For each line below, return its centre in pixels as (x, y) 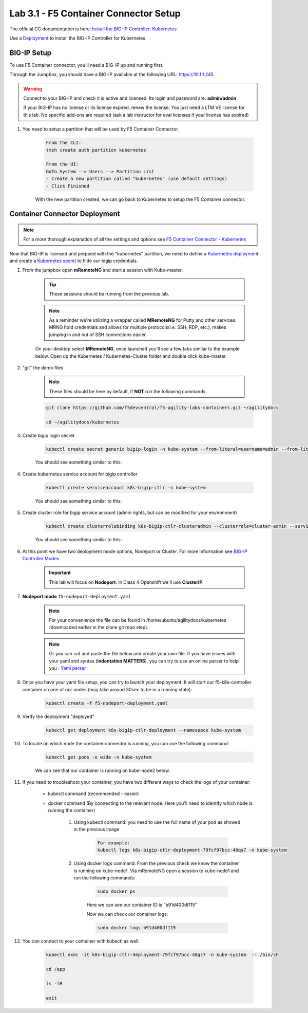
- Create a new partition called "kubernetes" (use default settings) (137, 179)
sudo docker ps (116, 891)
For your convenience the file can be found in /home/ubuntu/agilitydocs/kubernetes (138, 620)
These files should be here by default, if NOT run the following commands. (128, 391)
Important (60, 573)
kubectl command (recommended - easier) (93, 794)
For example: (114, 843)
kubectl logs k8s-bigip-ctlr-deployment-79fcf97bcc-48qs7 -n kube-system (192, 850)
